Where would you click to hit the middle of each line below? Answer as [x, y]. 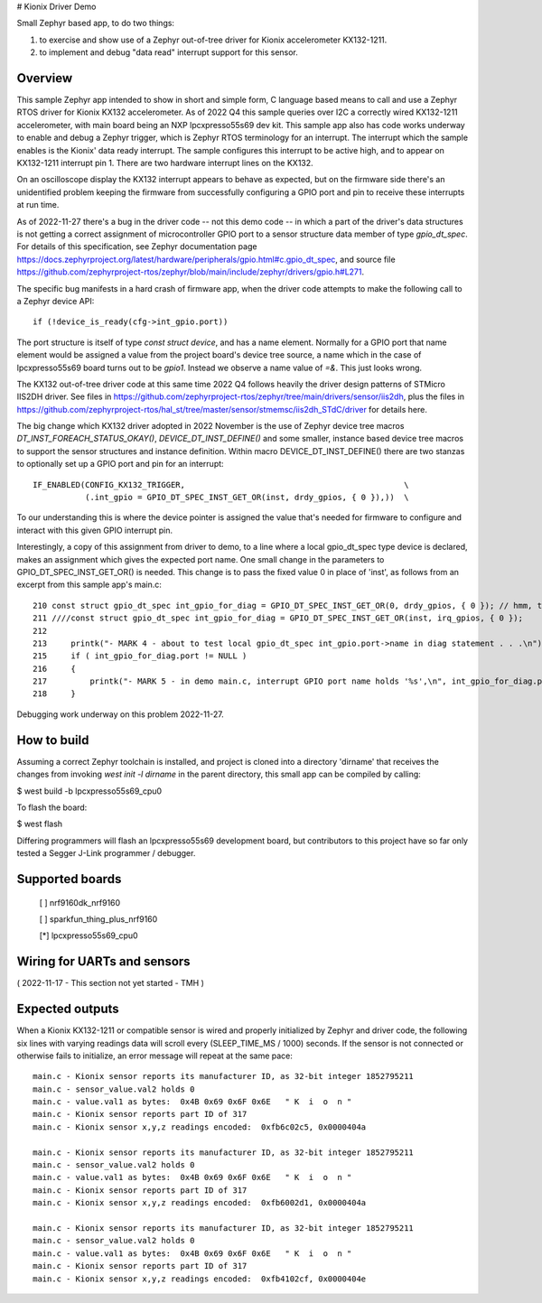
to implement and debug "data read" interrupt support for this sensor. [168, 52]
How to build [53, 740]
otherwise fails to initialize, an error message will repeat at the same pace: [155, 1056]
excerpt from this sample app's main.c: [89, 585]
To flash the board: [52, 807]
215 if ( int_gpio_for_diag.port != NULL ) [140, 656]
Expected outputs [68, 1009]
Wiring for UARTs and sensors [103, 962]
